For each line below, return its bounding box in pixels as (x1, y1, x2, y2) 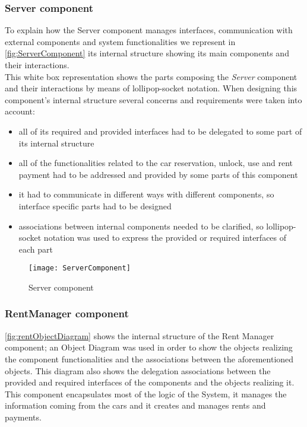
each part (18, 243, 53, 255)
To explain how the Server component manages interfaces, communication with (5, 24, 293, 36)
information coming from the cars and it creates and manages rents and (5, 399, 266, 412)
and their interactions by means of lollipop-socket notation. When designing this (5, 82, 297, 94)
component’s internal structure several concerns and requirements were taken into (5, 93, 302, 106)
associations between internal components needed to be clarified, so (18, 219, 264, 232)
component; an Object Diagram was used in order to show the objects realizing (5, 341, 293, 353)
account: (5, 105, 35, 117)
